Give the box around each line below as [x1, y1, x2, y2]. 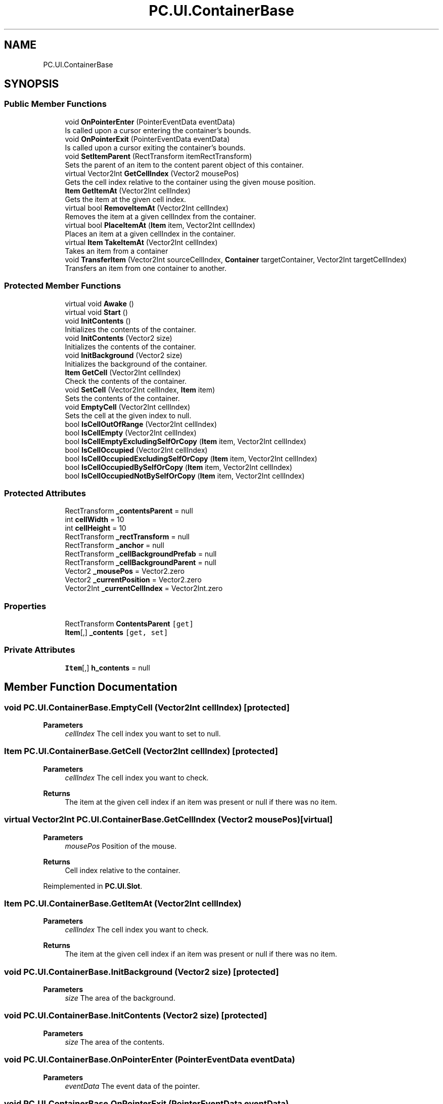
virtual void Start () [65, 307, 128, 317]
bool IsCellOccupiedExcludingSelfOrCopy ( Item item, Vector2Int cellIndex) [65, 454, 318, 463]
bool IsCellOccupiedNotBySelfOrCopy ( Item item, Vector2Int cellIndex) [65, 471, 305, 480]
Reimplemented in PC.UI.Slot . [43, 881, 143, 890]
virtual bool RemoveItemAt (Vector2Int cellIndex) [65, 203, 229, 212]
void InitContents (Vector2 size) [65, 333, 172, 342]
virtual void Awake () [65, 299, 134, 308]
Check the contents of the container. [65, 376, 187, 385]
